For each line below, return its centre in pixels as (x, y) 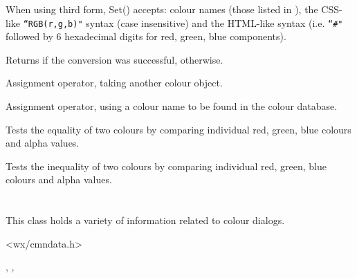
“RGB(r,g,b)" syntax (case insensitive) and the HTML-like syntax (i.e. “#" (183, 22)
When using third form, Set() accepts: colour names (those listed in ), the (162, 9)
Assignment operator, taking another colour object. (114, 83)
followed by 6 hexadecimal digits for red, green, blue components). (146, 36)
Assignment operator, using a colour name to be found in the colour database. (172, 106)
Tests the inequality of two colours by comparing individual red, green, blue (166, 166)
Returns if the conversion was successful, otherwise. (115, 59)
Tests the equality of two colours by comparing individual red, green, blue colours (178, 129)
